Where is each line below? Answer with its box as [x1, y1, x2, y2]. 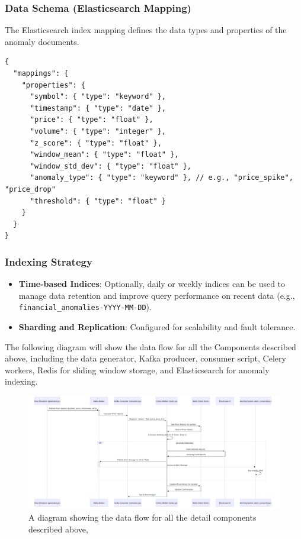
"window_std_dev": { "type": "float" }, [30, 162, 191, 170]
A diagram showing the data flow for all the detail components [28, 511, 257, 524]
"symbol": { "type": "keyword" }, [30, 92, 166, 101]
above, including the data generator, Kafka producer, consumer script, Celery [5, 352, 286, 364]
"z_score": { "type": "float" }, [30, 138, 162, 147]
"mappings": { [13, 69, 69, 78]
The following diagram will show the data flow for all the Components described [5, 340, 296, 353]
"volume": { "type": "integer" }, [30, 127, 166, 135]
